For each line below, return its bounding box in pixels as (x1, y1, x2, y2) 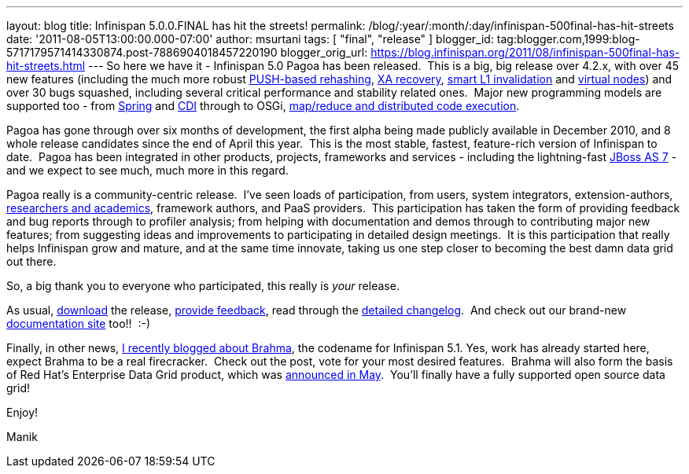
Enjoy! (6, 406, 39, 419)
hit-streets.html (6, 59, 86, 72)
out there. (6, 255, 57, 268)
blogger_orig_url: (280, 46, 368, 59)
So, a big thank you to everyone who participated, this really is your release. (6, 279, 400, 292)
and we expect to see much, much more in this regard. (6, 164, 289, 177)
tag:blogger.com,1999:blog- (496, 32, 640, 46)
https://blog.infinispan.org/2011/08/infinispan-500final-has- (370, 46, 680, 59)
